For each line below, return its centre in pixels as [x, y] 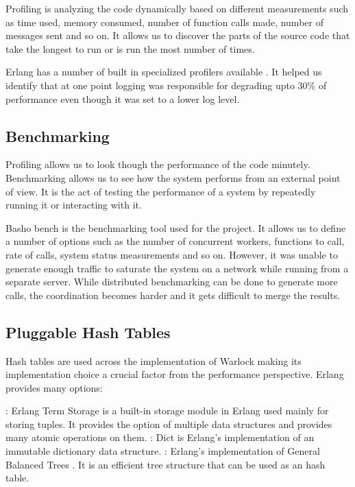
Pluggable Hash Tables [88, 332]
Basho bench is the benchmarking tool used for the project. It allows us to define [176, 227]
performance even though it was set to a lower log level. [123, 98]
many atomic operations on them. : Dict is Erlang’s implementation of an [160, 437]
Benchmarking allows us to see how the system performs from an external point [173, 177]
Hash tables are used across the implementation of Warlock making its [154, 360]
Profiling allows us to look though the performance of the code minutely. [158, 164]
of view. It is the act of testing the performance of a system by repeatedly [161, 191]
